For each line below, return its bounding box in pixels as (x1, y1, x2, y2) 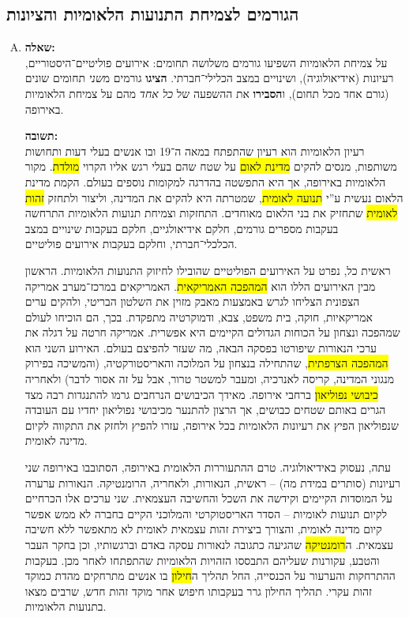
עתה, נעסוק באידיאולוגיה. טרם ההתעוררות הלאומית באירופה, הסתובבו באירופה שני (24, 459, 392, 476)
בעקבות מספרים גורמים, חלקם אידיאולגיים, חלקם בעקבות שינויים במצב (24, 220, 339, 236)
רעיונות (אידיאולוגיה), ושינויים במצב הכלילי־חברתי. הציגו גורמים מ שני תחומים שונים (24, 70, 394, 86)
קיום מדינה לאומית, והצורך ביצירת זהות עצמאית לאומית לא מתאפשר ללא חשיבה (24, 521, 382, 537)
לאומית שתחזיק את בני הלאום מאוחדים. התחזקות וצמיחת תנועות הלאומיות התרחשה (24, 205, 398, 221)
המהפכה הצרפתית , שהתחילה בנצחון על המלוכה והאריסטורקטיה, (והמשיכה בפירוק (24, 355, 388, 371)
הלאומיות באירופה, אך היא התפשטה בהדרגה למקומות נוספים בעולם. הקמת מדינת (24, 173, 386, 190)
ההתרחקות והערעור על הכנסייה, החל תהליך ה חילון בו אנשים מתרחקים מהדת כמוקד (24, 567, 396, 584)
